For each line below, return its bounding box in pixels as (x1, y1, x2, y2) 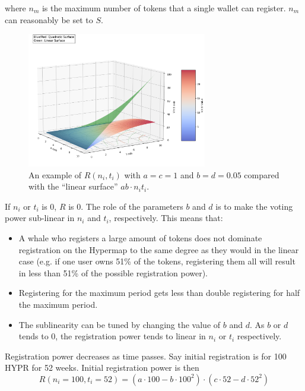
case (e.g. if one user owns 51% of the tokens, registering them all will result (18, 255, 296, 267)
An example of (28, 168, 82, 181)
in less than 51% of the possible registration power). (18, 266, 208, 279)
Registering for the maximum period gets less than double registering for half (18, 286, 300, 299)
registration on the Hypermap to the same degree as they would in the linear (18, 243, 299, 256)
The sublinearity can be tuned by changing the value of (18, 318, 221, 330)
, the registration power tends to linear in (55, 330, 206, 342)
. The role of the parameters (81, 200, 183, 212)
